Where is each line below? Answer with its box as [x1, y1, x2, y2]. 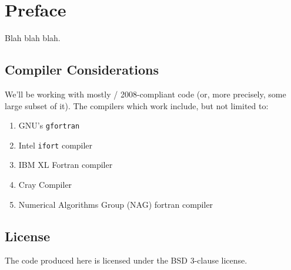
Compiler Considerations [5, 60, 159, 79]
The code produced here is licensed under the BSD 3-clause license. [5, 254, 247, 266]
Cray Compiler [18, 178, 72, 191]
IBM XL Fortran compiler [18, 158, 113, 171]
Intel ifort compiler [18, 139, 93, 151]
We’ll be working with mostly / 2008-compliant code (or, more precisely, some [5, 87, 286, 100]
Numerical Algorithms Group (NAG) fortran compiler [18, 198, 213, 210]
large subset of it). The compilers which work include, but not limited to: [5, 99, 269, 112]
